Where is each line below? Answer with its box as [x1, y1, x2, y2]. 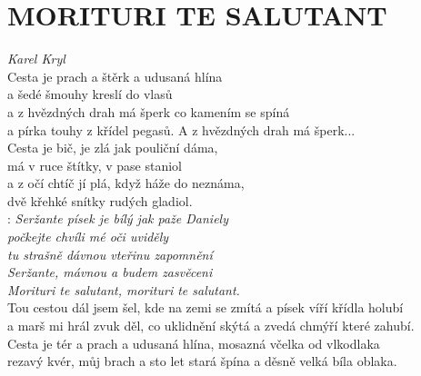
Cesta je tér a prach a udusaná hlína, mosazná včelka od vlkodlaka [7, 333, 380, 352]
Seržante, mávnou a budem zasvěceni [7, 262, 213, 282]
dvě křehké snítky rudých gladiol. [7, 191, 193, 210]
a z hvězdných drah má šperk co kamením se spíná [7, 102, 290, 121]
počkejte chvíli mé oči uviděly [7, 227, 169, 246]
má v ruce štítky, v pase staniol [7, 155, 182, 174]
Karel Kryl [7, 49, 65, 68]
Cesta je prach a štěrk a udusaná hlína [7, 66, 223, 85]
